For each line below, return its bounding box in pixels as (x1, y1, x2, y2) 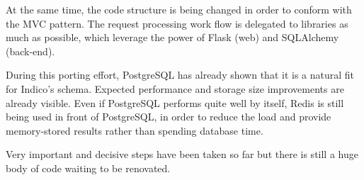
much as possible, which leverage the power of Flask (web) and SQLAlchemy (6, 30, 339, 45)
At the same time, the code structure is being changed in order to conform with (6, 2, 352, 16)
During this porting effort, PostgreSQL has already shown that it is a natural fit (6, 67, 355, 82)
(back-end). (6, 43, 55, 58)
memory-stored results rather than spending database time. (6, 123, 263, 137)
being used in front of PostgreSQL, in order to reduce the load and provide (6, 109, 331, 124)
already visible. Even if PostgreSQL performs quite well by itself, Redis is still (6, 95, 344, 110)
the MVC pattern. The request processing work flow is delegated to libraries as (6, 16, 348, 30)
